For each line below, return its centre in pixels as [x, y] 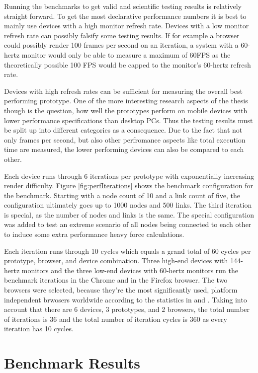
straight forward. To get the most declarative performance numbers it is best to [125, 16]
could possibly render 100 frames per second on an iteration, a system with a [121, 45]
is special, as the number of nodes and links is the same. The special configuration [129, 214]
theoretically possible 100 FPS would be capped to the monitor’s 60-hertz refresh [128, 64]
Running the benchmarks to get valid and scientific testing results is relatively [123, 6]
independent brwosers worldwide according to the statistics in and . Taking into [126, 299]
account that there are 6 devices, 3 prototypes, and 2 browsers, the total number [127, 309]
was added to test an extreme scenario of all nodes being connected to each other [128, 224]
